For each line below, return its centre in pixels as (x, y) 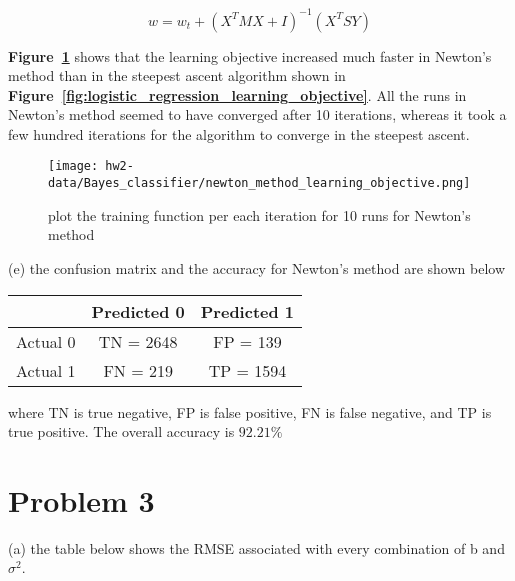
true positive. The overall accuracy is (121, 431)
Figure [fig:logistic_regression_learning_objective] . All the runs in (237, 94)
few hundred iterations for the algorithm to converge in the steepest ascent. (239, 133)
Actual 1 (46, 370)
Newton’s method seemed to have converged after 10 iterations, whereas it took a (257, 114)
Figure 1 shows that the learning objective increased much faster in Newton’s (250, 55)
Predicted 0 (138, 311)
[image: (73, 166)
